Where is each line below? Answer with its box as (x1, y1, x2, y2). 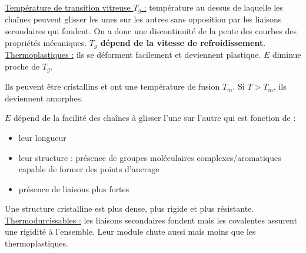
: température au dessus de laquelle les (144, 1, 283, 13)
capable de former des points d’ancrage (18, 163, 159, 175)
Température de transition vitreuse (5, 1, 131, 13)
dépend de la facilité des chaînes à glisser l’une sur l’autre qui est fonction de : (14, 111, 296, 124)
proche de (5, 60, 40, 72)
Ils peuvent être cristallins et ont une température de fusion (5, 80, 220, 93)
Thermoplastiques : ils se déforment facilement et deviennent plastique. (5, 48, 261, 61)
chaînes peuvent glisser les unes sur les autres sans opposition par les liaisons (5, 13, 282, 25)
